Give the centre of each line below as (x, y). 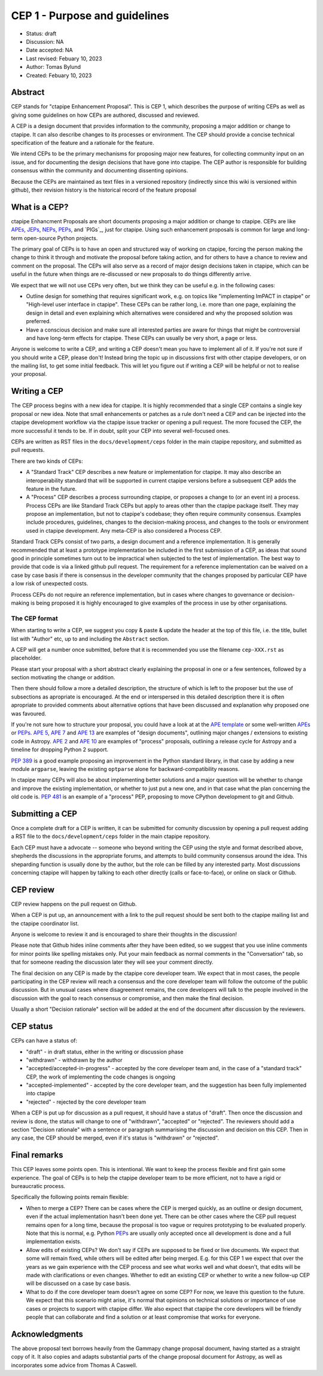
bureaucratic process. (38, 1186)
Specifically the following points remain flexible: (70, 1197)
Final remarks (37, 1155)
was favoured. (29, 713)
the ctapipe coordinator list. (45, 923)
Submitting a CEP (44, 814)
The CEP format (34, 618)
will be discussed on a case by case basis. (78, 1283)
